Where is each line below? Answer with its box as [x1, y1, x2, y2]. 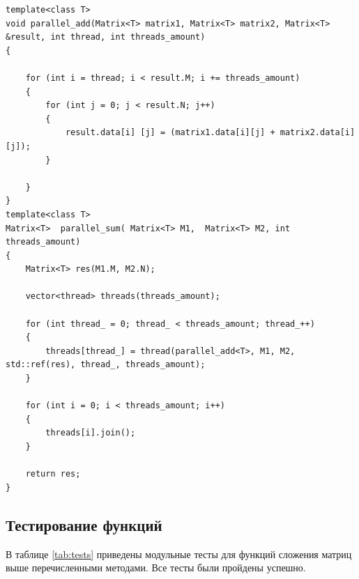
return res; [25, 469, 81, 479]
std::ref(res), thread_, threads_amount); [6, 360, 206, 370]
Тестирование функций [6, 514, 162, 535]
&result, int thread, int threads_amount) [6, 32, 206, 43]
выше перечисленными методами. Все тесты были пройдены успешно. [6, 560, 306, 575]
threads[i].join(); [45, 428, 136, 438]
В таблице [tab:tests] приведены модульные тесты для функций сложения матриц [6, 546, 352, 561]
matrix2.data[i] [280, 128, 356, 138]
